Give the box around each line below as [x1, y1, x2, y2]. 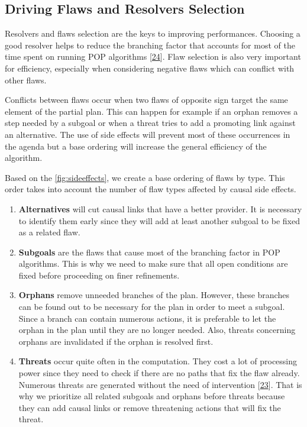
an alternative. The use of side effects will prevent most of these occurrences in [5, 128, 290, 140]
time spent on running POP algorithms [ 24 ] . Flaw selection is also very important [5, 50, 301, 63]
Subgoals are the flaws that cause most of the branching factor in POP [18, 245, 280, 258]
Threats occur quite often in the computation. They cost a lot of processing [18, 355, 298, 367]
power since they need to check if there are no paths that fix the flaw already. [18, 367, 300, 379]
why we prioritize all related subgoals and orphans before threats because [18, 390, 285, 402]
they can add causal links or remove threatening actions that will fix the [18, 401, 281, 413]
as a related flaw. [18, 226, 80, 238]
